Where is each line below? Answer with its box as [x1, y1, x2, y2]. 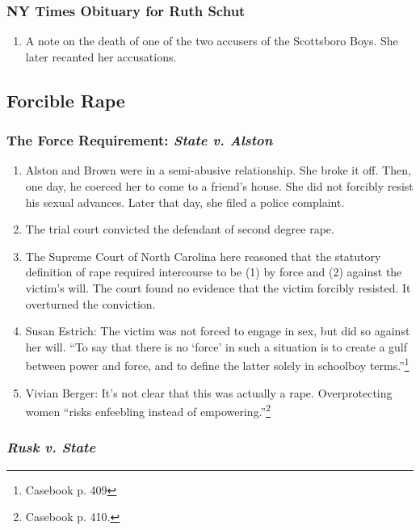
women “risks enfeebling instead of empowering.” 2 [25, 401, 271, 419]
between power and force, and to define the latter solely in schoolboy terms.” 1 [25, 355, 409, 373]
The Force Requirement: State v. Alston [6, 130, 273, 150]
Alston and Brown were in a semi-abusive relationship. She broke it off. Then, [25, 162, 411, 179]
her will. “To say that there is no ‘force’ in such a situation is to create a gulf [25, 338, 408, 355]
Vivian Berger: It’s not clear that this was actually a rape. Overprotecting [25, 384, 393, 401]
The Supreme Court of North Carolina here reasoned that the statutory [25, 247, 381, 264]
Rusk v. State [6, 437, 96, 457]
